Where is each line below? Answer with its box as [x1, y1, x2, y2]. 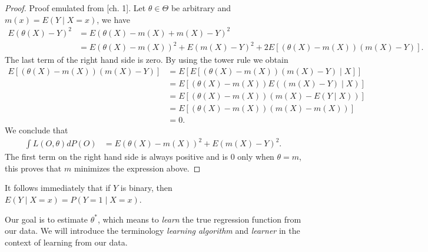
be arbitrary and [171, 2, 231, 14]
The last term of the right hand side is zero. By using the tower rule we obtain [5, 53, 288, 66]
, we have [97, 13, 131, 25]
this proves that [5, 162, 62, 174]
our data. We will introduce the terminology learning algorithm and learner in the [5, 224, 300, 237]
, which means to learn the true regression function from [97, 213, 301, 225]
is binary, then [120, 182, 172, 194]
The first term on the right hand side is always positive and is [5, 150, 228, 163]
